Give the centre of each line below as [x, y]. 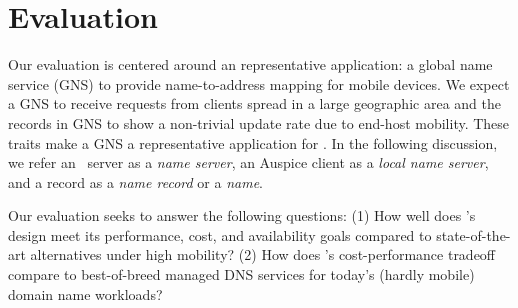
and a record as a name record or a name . [135, 181]
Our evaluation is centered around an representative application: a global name [250, 64]
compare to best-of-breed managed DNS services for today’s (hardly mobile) [241, 274]
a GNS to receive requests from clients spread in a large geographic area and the [254, 103]
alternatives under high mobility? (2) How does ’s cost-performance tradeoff [263, 254]
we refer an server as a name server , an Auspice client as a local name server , [248, 162]
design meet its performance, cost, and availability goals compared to [220, 234]
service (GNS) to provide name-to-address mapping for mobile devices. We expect [259, 83]
